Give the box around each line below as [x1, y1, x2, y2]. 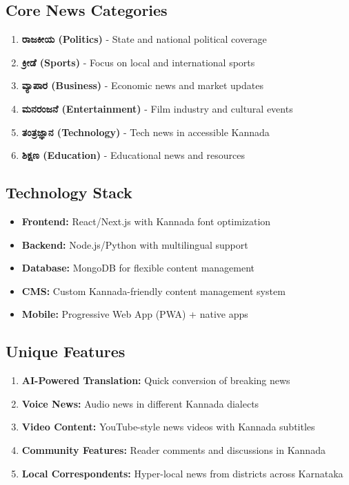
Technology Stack [6, 182, 132, 203]
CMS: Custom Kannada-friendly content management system [21, 283, 286, 298]
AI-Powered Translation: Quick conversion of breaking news [21, 373, 290, 388]
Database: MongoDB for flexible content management [21, 260, 255, 275]
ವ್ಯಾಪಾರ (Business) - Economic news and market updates [21, 78, 263, 93]
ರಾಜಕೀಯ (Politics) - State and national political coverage [21, 32, 267, 46]
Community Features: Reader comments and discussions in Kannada [21, 442, 326, 457]
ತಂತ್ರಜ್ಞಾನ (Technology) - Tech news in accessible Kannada [21, 124, 270, 139]
